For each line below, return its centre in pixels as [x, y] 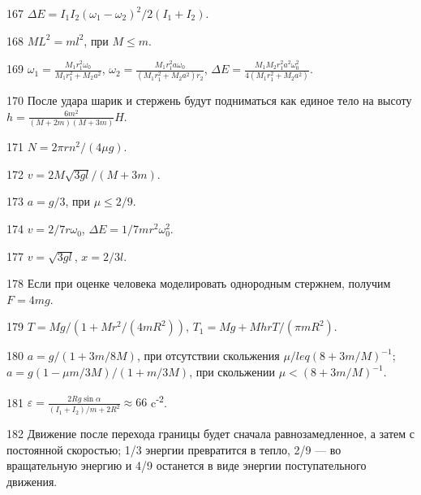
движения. [32, 482]
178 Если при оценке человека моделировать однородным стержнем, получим [199, 283]
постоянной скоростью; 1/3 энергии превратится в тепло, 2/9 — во [174, 449]
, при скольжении [232, 372]
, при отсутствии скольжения [208, 356]
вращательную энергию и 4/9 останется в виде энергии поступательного [187, 465]
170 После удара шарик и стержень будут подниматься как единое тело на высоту [209, 100]
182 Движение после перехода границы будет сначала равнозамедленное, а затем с [211, 434]
